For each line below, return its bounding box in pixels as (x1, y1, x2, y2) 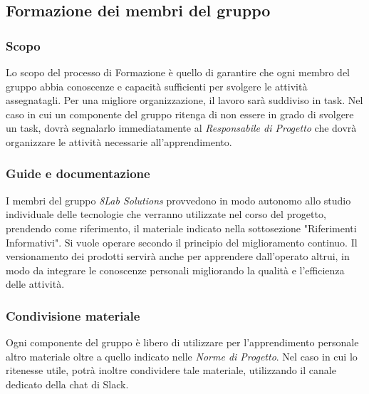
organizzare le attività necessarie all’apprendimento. (6, 134, 232, 149)
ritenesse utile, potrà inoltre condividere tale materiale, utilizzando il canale (6, 363, 336, 378)
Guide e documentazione (6, 165, 150, 182)
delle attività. (6, 276, 65, 291)
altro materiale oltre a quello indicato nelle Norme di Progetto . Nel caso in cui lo (6, 348, 358, 363)
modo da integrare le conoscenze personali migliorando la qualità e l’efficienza (6, 262, 345, 277)
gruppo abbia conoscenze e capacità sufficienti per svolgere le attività (6, 78, 308, 93)
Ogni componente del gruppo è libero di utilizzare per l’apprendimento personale (6, 335, 359, 350)
